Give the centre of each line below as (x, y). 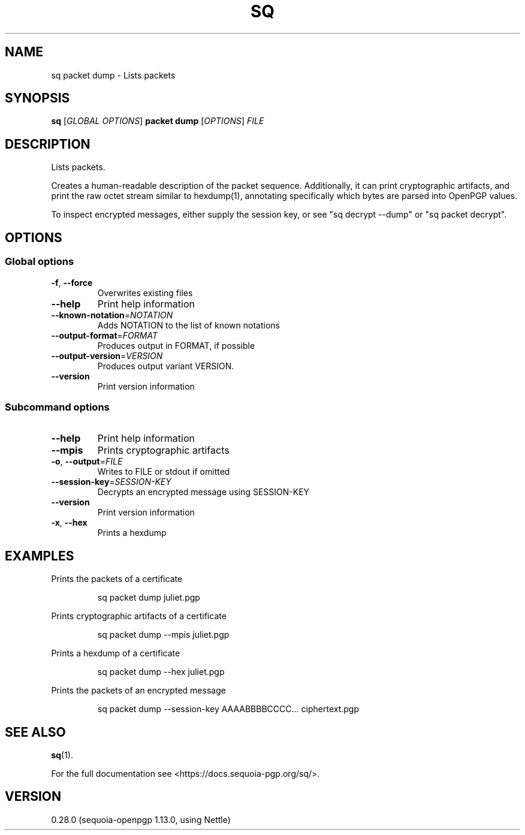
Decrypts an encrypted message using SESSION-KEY (203, 492)
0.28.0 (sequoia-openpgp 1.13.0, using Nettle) (141, 819)
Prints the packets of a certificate (117, 579)
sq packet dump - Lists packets (113, 75)
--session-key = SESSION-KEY (111, 482)
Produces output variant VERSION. (166, 366)
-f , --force (72, 282)
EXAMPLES (40, 556)
